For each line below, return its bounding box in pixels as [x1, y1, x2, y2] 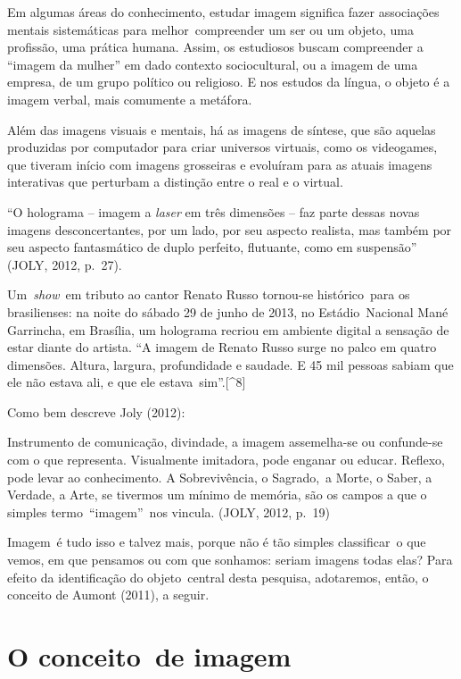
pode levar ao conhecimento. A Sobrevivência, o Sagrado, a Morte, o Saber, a [7, 467, 432, 486]
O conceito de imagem [7, 638, 292, 674]
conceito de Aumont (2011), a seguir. [7, 585, 210, 604]
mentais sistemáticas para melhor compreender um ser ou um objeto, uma [7, 20, 414, 38]
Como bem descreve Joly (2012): [7, 402, 185, 421]
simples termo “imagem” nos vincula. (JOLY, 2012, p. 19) [7, 502, 330, 521]
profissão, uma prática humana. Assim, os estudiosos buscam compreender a [7, 38, 424, 56]
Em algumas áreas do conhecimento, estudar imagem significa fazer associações [7, 3, 440, 21]
